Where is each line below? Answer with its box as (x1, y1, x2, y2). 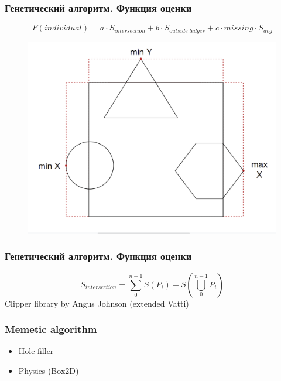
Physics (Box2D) (18, 365, 79, 376)
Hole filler (18, 345, 54, 357)
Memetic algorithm (5, 322, 97, 337)
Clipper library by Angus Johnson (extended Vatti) (5, 297, 189, 309)
